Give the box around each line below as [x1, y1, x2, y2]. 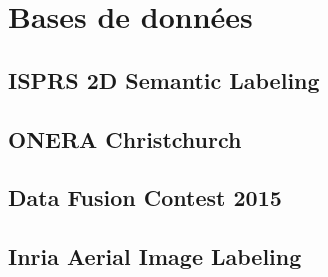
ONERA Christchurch [8, 123, 242, 154]
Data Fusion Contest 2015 [8, 182, 282, 213]
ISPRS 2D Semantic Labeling [8, 64, 320, 95]
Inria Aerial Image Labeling [8, 241, 302, 272]
